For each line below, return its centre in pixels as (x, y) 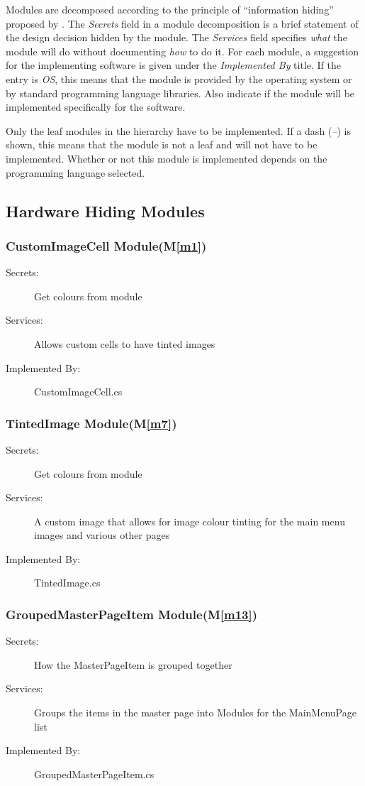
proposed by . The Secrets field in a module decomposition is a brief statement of (182, 23)
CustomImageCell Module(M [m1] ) (106, 245)
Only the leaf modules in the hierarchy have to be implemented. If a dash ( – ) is (178, 130)
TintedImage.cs (67, 583)
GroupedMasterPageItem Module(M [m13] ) (132, 614)
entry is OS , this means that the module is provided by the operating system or (179, 78)
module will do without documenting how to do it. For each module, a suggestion (182, 51)
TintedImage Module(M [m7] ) (91, 423)
